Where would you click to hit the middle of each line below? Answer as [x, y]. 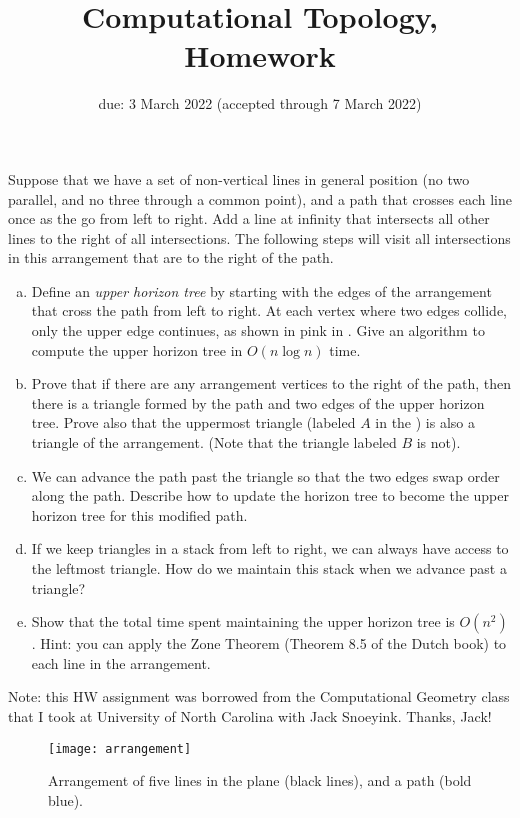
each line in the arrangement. [121, 662]
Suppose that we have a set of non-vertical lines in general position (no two [239, 178]
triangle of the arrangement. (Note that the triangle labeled [214, 442]
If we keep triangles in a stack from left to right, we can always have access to [270, 548]
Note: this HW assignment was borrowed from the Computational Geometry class [259, 696]
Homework [260, 55]
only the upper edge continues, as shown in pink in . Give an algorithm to [258, 330]
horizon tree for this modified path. [139, 514]
